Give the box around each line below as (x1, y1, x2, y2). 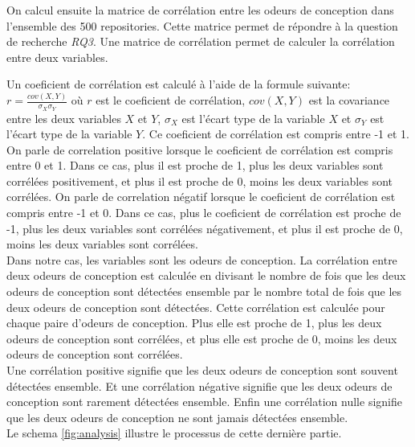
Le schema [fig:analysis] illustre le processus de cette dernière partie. (6, 424, 342, 441)
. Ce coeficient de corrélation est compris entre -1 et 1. (142, 125, 409, 142)
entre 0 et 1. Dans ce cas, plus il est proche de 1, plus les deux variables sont (6, 157, 384, 174)
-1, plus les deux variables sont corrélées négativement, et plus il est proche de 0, (6, 219, 403, 236)
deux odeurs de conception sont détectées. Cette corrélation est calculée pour (6, 298, 385, 315)
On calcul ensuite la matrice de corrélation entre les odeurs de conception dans (6, 2, 394, 18)
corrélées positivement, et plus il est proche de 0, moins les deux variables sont (6, 172, 393, 189)
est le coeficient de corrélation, (96, 92, 246, 109)
